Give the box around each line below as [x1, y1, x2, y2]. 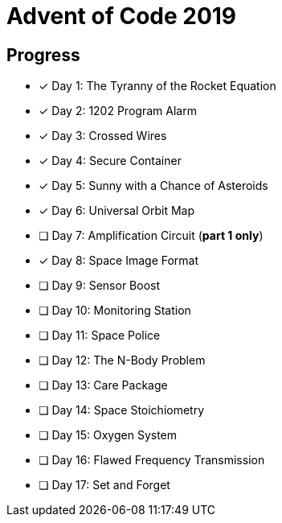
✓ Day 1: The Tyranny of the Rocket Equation [39, 79, 276, 93]
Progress [6, 44, 80, 65]
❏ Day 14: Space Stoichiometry [39, 403, 205, 418]
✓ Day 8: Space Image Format [39, 253, 199, 268]
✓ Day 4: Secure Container [39, 154, 182, 168]
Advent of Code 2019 [6, 2, 237, 30]
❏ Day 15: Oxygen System [39, 428, 178, 443]
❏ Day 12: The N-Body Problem [39, 353, 206, 368]
